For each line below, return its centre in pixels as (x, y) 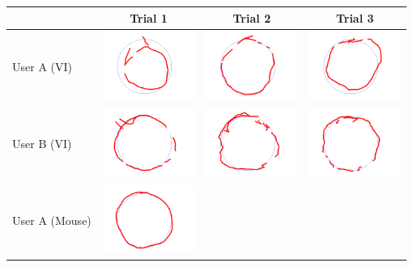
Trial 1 (149, 17)
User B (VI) (42, 144)
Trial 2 (252, 17)
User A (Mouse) (52, 220)
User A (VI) (42, 67)
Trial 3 (355, 17)
